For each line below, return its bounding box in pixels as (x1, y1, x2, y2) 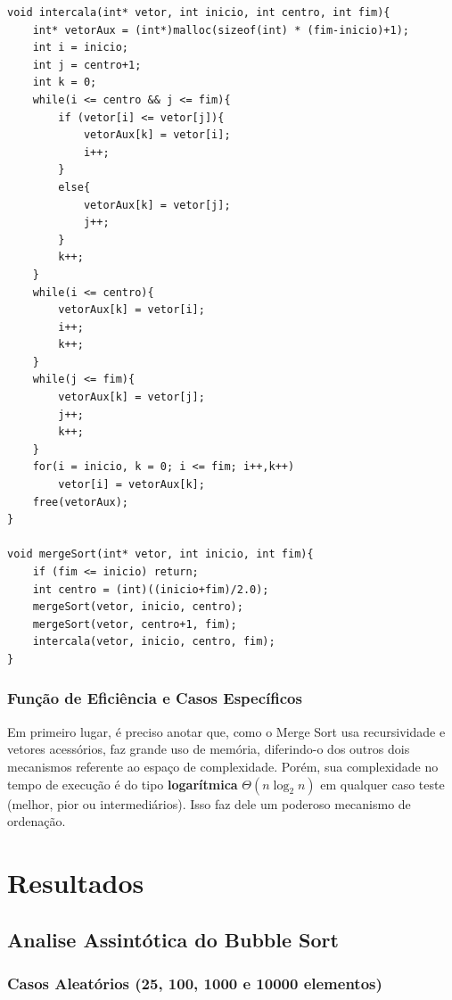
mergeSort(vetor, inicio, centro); (32, 600, 243, 614)
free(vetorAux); (32, 495, 129, 508)
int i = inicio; (32, 41, 129, 54)
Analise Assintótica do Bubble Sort (7, 925, 339, 953)
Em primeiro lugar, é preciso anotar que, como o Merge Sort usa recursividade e (7, 722, 446, 740)
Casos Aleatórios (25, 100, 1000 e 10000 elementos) (7, 971, 382, 994)
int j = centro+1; (32, 58, 142, 71)
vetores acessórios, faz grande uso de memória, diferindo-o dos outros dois (7, 740, 410, 758)
